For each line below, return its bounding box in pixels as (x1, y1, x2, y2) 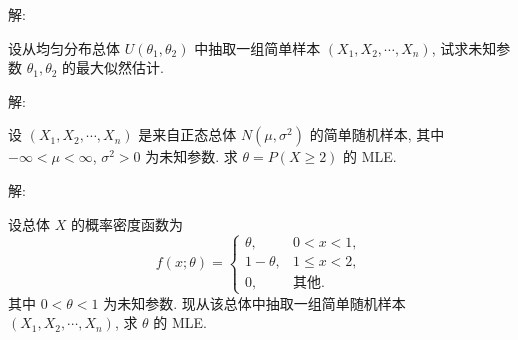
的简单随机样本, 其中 (309, 124, 445, 145)
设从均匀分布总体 (8, 37, 120, 58)
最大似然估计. (76, 57, 164, 78)
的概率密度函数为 (70, 213, 183, 234)
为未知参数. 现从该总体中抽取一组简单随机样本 (103, 292, 406, 313)
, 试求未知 (431, 37, 497, 58)
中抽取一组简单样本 (194, 37, 321, 58)
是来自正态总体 (138, 124, 237, 145)
